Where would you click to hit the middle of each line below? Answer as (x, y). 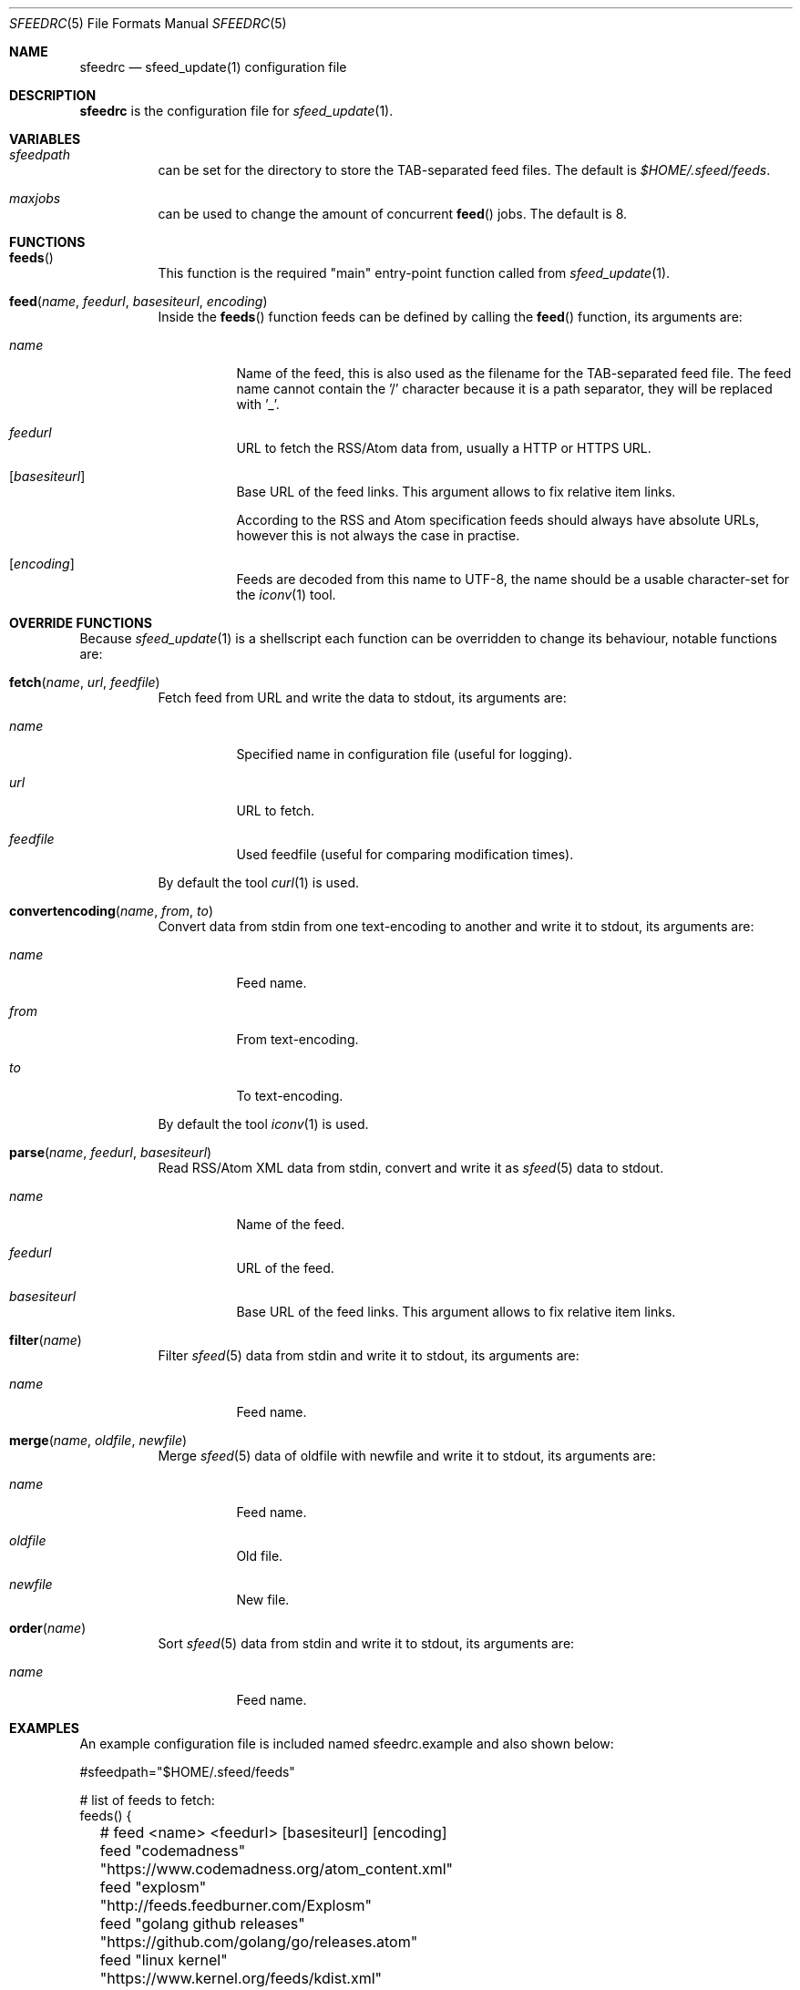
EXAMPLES (44, 1728)
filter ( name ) (46, 1340)
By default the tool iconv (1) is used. (263, 1124)
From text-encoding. (297, 1039)
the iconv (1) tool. (286, 595)
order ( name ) (48, 1628)
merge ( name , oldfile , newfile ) (98, 1440)
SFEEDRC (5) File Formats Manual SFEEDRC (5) (148, 23)
